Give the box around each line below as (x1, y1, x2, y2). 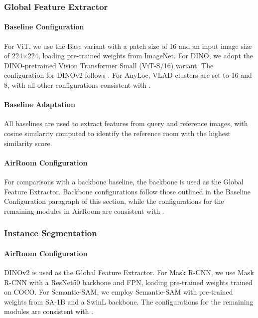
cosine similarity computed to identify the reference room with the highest (4, 128, 231, 138)
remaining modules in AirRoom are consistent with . (4, 205, 164, 216)
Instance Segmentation (4, 227, 97, 239)
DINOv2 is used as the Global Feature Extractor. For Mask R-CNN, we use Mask (4, 267, 254, 277)
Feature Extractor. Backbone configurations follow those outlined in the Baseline (4, 186, 251, 196)
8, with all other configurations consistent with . (4, 80, 151, 90)
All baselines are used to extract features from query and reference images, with (4, 118, 248, 129)
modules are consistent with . (4, 306, 94, 317)
